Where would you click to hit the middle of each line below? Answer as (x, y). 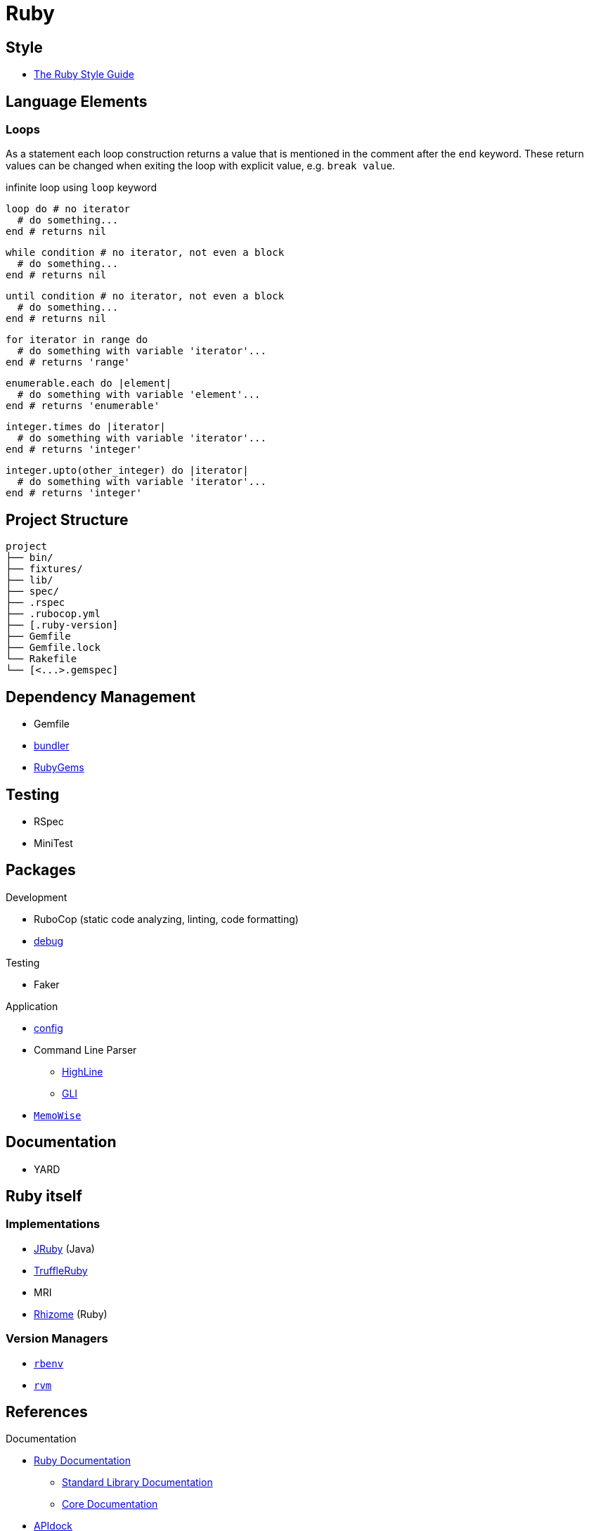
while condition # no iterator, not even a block (145, 253)
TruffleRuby (61, 1270)
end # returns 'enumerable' (83, 406)
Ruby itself (44, 1196)
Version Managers (57, 1339)
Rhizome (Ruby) (71, 1314)
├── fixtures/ (44, 569)
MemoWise (58, 1115)
